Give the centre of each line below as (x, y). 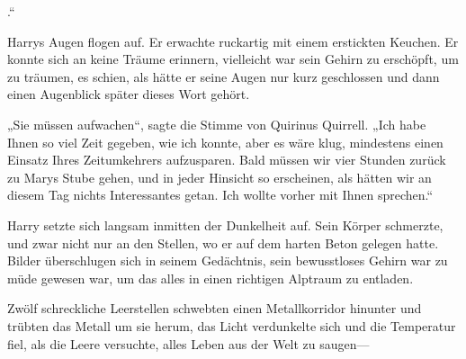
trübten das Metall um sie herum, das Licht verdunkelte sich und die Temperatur (232, 325)
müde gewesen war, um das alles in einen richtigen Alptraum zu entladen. (211, 278)
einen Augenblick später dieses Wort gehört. (129, 94)
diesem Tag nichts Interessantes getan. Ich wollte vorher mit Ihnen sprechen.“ (220, 195)
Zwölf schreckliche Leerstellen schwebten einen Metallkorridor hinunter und (215, 308)
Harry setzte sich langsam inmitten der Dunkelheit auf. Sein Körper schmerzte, (225, 224)
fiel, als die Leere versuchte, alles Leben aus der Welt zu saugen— (188, 343)
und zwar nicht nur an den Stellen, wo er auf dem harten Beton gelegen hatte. (223, 242)
